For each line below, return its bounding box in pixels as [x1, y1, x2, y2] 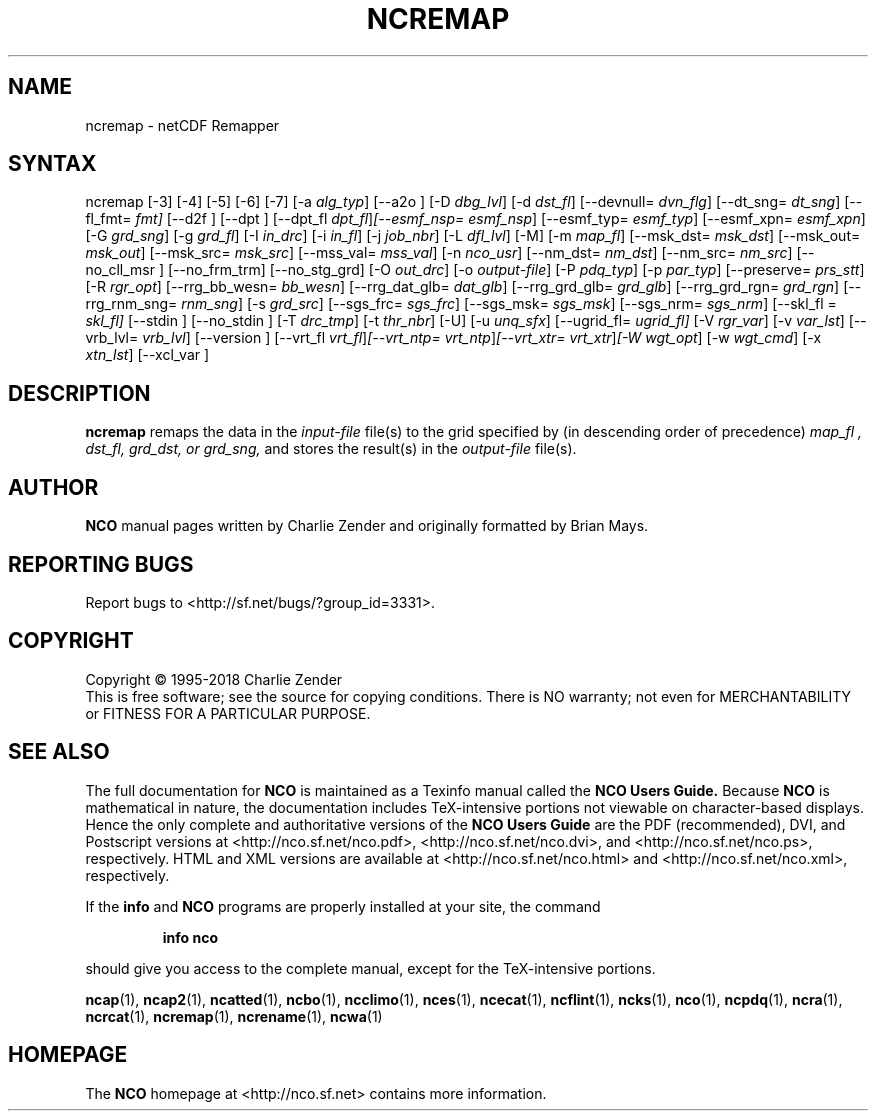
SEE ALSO [8, 739, 110, 765]
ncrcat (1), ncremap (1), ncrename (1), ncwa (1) [85, 1007, 383, 1025]
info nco [162, 928, 219, 946]
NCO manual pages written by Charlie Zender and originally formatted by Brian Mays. [85, 517, 649, 535]
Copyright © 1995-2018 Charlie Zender [85, 670, 343, 688]
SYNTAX [8, 151, 97, 177]
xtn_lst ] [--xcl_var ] [85, 346, 210, 364]
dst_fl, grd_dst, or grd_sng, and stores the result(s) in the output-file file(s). [85, 440, 577, 458]
